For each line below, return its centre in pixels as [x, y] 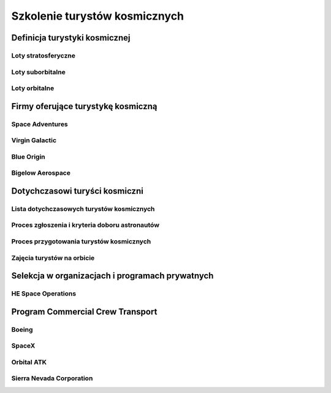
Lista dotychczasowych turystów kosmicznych [83, 208]
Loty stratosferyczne [44, 55]
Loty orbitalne [33, 88]
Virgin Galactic [34, 140]
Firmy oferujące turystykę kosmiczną [84, 106]
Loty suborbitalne [38, 72]
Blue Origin [28, 156]
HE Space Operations [44, 294]
